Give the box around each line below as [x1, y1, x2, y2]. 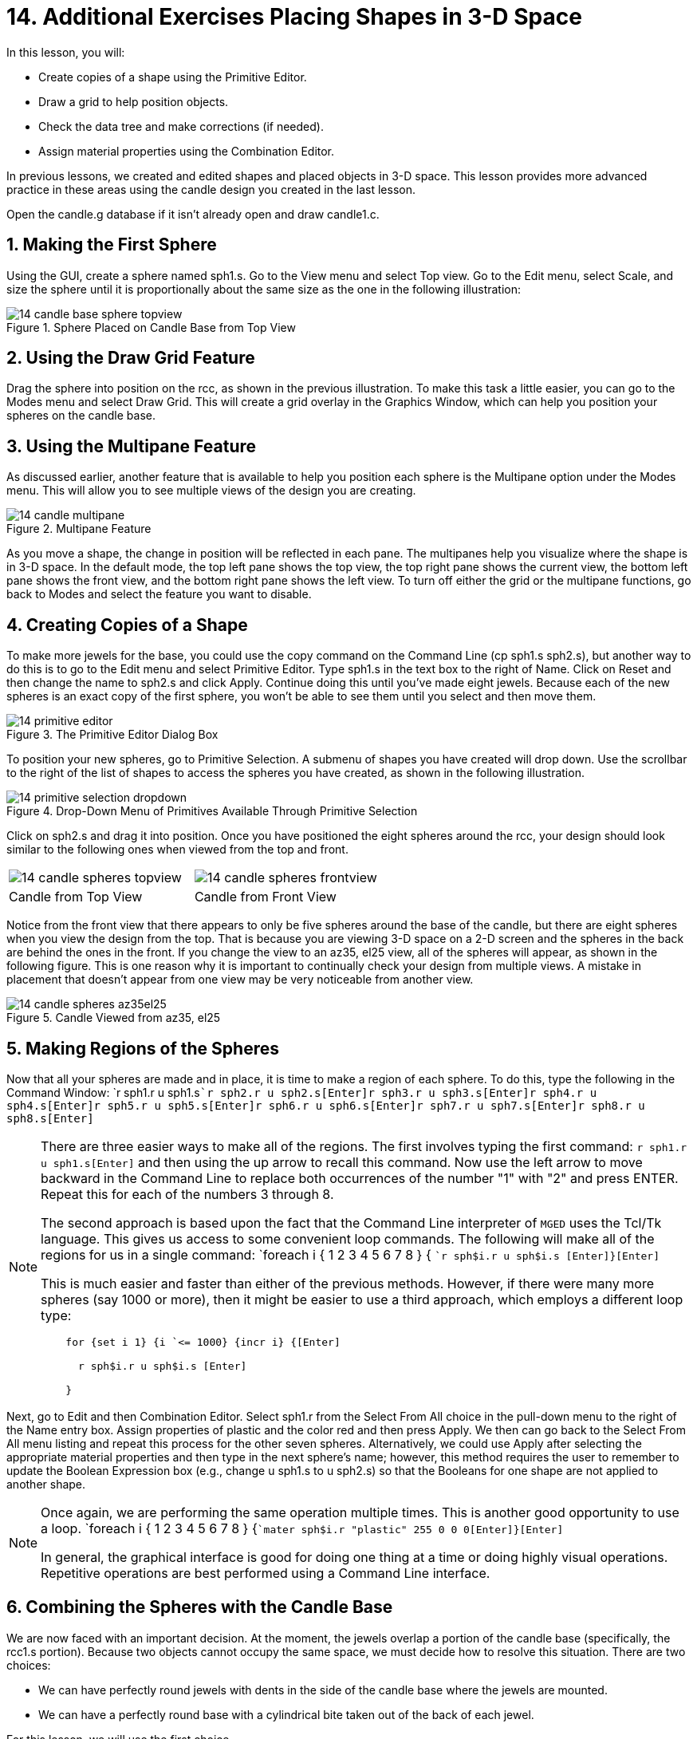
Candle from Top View [9, 889, 143, 905]
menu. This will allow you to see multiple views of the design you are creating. [6, 483, 416, 498]
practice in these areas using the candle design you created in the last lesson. [6, 182, 415, 196]
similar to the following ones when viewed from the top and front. [6, 842, 348, 857]
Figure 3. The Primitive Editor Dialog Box [6, 728, 219, 742]
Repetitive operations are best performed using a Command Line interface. [41, 1564, 490, 1581]
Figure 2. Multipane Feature [6, 522, 152, 536]
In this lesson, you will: [6, 45, 125, 59]
